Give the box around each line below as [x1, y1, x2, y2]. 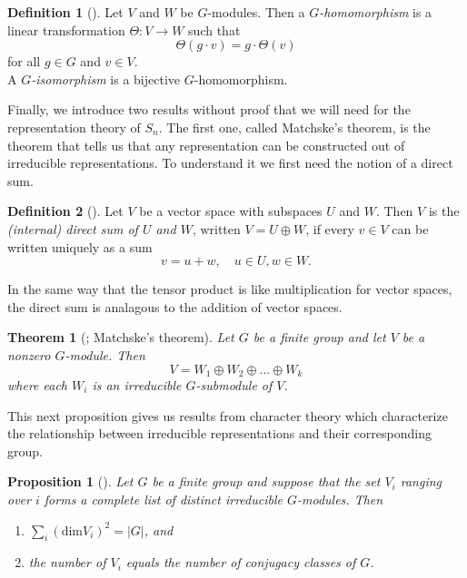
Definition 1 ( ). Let [7, 3, 124, 21]
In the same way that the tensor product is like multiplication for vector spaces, [7, 279, 452, 299]
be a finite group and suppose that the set [152, 472, 381, 491]
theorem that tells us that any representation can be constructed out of [7, 135, 405, 154]
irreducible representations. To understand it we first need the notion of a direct [7, 153, 453, 172]
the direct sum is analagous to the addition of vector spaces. [7, 297, 343, 316]
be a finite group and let [253, 328, 386, 347]
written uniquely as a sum [7, 237, 153, 256]
